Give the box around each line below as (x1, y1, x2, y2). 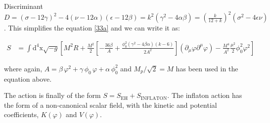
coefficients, (4, 109, 39, 120)
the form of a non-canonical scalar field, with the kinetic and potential (4, 99, 217, 110)
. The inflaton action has (167, 90, 242, 100)
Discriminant (4, 1, 43, 11)
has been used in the (176, 63, 238, 73)
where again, (4, 63, 43, 73)
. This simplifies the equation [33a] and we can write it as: (4, 23, 180, 33)
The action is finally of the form (4, 90, 101, 100)
